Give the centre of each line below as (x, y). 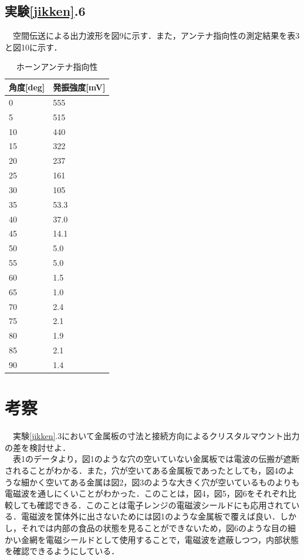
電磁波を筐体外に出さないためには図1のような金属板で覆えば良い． (150, 516)
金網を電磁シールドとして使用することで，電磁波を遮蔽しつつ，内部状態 (160, 539)
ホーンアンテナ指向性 (57, 67)
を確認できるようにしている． (62, 551)
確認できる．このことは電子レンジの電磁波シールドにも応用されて (164, 505)
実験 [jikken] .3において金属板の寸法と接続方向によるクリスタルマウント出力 (156, 436)
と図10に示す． (33, 47)
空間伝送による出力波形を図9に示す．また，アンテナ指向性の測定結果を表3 (156, 36)
